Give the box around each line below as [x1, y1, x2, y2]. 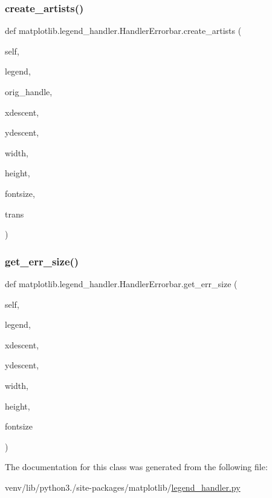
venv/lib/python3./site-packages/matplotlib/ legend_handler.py [5, 480, 241, 493]
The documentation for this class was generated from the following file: [5, 460, 268, 473]
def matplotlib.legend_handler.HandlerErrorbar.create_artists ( [5, 24, 242, 37]
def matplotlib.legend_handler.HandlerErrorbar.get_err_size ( [5, 277, 238, 290]
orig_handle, [5, 85, 53, 98]
